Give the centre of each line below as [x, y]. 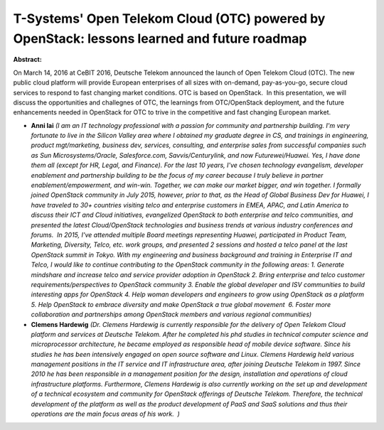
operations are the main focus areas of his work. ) [106, 414]
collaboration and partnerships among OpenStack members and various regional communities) [171, 315]
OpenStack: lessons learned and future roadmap [160, 38]
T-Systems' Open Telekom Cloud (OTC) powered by [169, 18]
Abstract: [27, 60]
